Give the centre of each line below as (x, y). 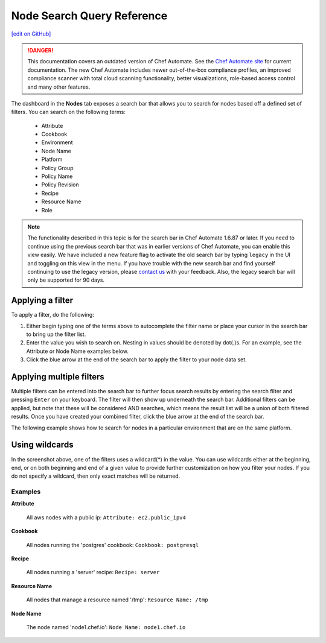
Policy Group (57, 168)
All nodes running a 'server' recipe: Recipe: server (93, 572)
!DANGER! (40, 50)
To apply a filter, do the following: (53, 315)
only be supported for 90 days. (66, 280)
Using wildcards (42, 445)
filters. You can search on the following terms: (69, 112)
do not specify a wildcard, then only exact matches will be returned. (96, 476)
